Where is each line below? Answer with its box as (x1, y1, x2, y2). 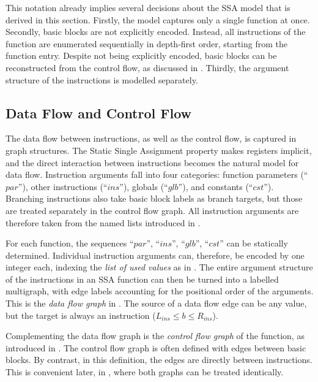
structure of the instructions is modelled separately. (6, 73, 198, 86)
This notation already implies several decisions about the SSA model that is (6, 1, 290, 13)
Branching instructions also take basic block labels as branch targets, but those (6, 192, 303, 205)
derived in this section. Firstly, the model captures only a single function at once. (6, 13, 310, 26)
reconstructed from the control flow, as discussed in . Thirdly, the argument (6, 61, 289, 74)
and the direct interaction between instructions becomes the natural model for (6, 156, 299, 169)
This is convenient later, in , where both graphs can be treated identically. (6, 365, 284, 378)
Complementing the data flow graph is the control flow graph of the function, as (6, 329, 305, 342)
